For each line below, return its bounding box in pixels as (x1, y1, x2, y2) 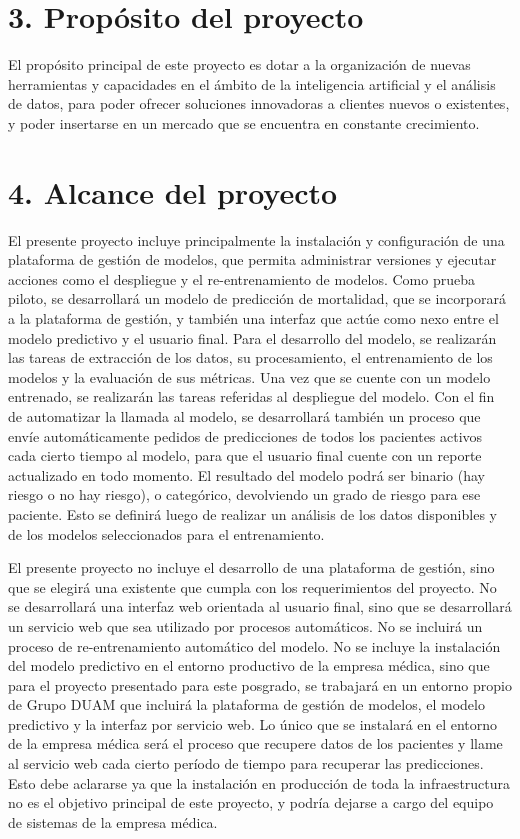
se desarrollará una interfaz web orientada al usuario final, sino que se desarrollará (8, 596, 512, 617)
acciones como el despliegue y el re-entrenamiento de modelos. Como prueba (8, 268, 475, 289)
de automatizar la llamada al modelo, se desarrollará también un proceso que (8, 405, 481, 426)
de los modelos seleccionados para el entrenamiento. (8, 523, 325, 544)
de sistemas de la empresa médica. (8, 811, 218, 832)
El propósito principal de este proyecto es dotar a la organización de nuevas (8, 54, 471, 75)
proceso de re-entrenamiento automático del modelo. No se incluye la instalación (8, 635, 501, 656)
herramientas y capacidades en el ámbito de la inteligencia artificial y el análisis (8, 73, 496, 94)
